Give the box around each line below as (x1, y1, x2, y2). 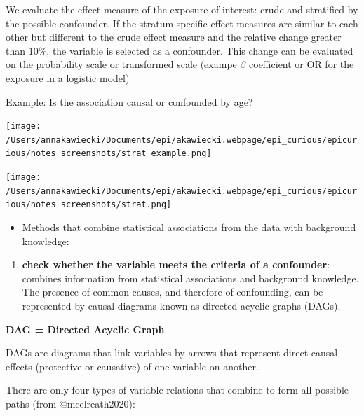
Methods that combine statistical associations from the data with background (22, 220, 356, 235)
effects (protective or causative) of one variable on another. (6, 359, 259, 373)
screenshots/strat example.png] (60, 148, 212, 159)
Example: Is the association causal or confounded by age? (6, 94, 253, 109)
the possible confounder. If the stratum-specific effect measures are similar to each (6, 15, 358, 30)
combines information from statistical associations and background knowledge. (22, 270, 359, 285)
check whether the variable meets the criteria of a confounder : (22, 257, 330, 272)
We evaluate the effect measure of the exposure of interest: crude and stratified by (6, 2, 358, 16)
